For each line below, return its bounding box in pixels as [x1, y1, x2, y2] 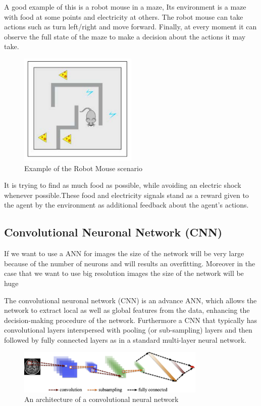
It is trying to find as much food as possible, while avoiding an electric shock [4, 180, 241, 190]
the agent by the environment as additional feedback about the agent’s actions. [4, 199, 249, 210]
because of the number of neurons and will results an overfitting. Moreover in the [4, 258, 255, 268]
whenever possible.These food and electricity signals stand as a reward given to [4, 189, 249, 200]
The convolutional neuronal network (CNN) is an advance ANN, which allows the [4, 295, 257, 305]
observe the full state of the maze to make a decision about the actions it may [4, 31, 246, 42]
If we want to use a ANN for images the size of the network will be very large [4, 248, 244, 259]
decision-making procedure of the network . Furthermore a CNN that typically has [4, 314, 257, 325]
